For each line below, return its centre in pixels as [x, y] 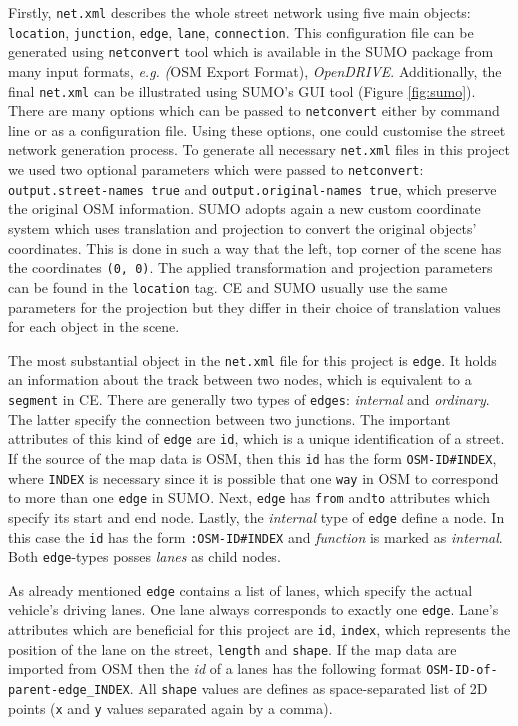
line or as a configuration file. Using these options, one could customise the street [257, 129]
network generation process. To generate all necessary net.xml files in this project [259, 149]
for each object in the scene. [94, 326]
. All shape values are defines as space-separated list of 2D [308, 688]
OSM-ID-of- [462, 670]
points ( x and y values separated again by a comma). [170, 707]
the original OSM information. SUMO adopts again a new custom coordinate [244, 208]
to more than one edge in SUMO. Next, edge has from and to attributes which [249, 497]
